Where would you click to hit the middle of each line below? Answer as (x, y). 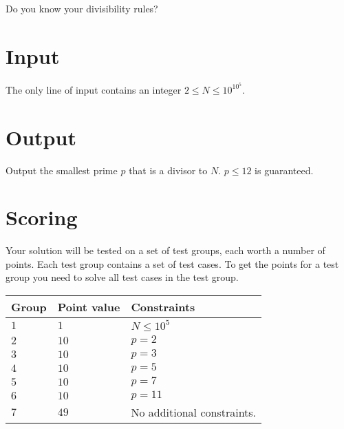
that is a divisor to (168, 170)
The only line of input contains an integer (94, 89)
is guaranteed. (284, 170)
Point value (89, 307)
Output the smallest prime (62, 170)
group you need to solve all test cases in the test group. (122, 277)
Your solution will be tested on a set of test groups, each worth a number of (165, 250)
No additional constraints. (194, 412)
